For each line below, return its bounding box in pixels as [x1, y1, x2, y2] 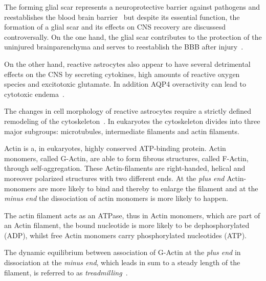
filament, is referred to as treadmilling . [4, 267, 128, 277]
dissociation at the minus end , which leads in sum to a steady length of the [4, 257, 240, 268]
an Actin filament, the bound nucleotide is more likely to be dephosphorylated [4, 220, 250, 231]
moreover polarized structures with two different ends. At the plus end [4, 172, 225, 183]
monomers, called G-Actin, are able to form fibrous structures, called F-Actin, [4, 152, 249, 163]
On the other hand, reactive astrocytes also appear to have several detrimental [4, 58, 251, 69]
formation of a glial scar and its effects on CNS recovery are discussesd [4, 21, 226, 32]
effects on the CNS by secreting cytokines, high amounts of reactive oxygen [4, 68, 240, 79]
